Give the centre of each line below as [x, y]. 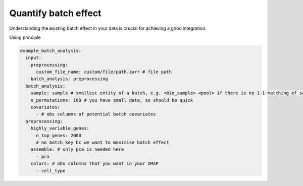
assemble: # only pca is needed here [77, 149]
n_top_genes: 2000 [59, 135]
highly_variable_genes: [60, 128]
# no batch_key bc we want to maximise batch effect [103, 142]
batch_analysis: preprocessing [69, 79]
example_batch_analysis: [51, 51]
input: [34, 58]
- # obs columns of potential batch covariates [96, 114]
